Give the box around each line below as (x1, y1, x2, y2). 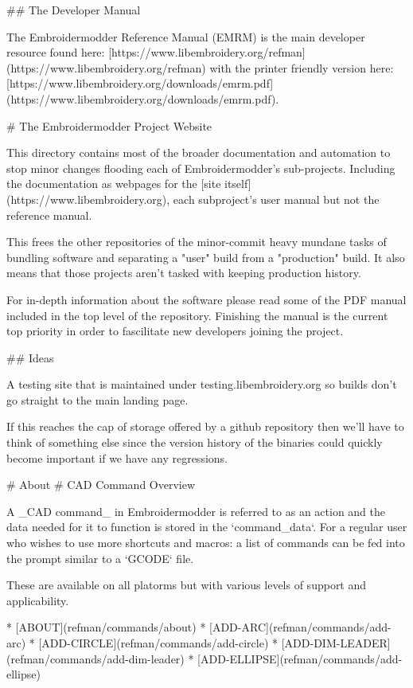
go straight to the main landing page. (6, 391, 189, 408)
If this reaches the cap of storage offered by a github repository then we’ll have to (6, 418, 404, 435)
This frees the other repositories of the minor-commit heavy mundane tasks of (6, 233, 387, 250)
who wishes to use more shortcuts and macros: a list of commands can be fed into (6, 534, 405, 551)
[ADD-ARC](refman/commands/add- (209, 619, 392, 635)
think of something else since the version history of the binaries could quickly (6, 434, 383, 451)
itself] (224, 175, 251, 192)
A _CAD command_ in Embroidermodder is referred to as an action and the (6, 502, 385, 519)
